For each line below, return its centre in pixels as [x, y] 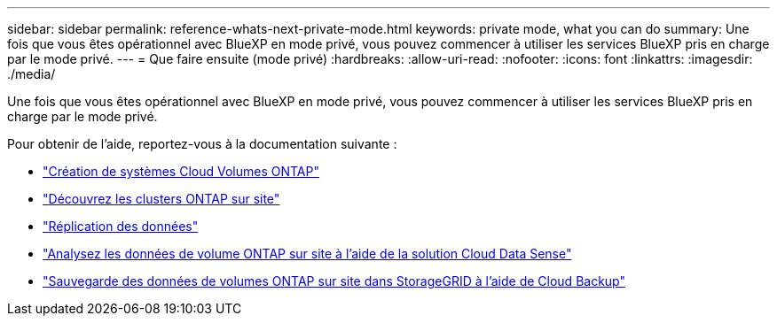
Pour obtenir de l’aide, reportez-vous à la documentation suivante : [202, 144]
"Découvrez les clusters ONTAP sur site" [161, 199]
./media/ [31, 74]
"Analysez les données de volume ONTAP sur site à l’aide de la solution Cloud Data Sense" [307, 254]
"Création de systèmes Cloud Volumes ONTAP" [181, 171]
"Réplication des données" [121, 226]
